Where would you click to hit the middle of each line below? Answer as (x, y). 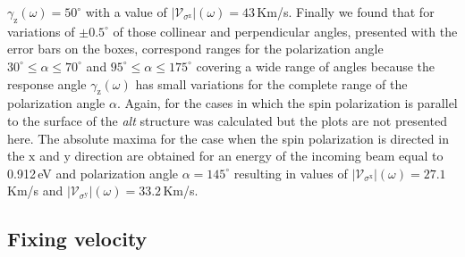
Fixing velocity (77, 239)
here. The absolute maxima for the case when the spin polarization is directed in (228, 138)
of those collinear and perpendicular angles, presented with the (285, 31)
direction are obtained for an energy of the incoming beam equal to (259, 156)
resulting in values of (291, 173)
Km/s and (35, 191)
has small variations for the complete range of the (271, 83)
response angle (47, 83)
